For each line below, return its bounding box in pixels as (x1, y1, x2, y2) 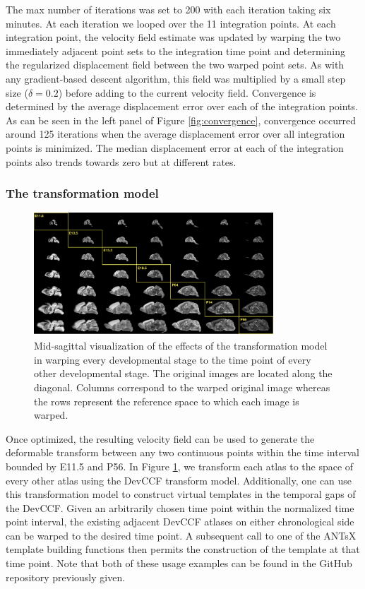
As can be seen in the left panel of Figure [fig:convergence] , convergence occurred (6, 112, 356, 127)
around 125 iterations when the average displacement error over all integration (6, 126, 345, 141)
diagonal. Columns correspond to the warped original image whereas (34, 379, 330, 394)
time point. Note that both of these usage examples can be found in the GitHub (6, 556, 352, 571)
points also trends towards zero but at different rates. (6, 154, 237, 169)
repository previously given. (6, 569, 126, 584)
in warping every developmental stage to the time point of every (34, 352, 311, 367)
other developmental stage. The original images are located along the (34, 366, 333, 381)
